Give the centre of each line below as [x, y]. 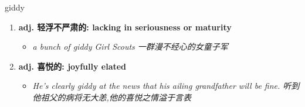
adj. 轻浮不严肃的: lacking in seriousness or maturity [125, 27]
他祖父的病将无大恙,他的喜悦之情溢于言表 [112, 97]
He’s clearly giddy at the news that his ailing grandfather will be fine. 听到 [166, 86]
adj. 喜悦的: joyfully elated [72, 66]
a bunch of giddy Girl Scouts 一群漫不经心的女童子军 [130, 46]
